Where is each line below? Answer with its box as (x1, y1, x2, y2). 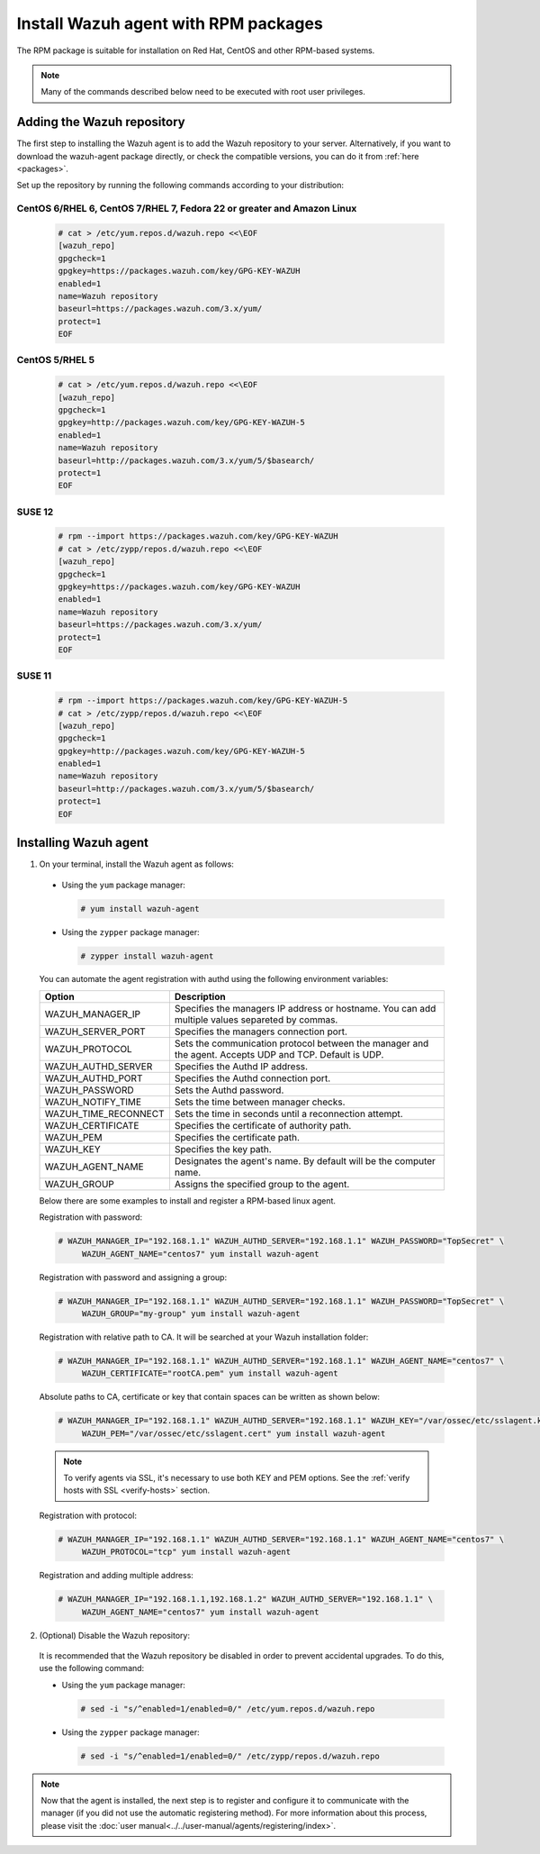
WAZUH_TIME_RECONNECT (44, 1107, 165, 1120)
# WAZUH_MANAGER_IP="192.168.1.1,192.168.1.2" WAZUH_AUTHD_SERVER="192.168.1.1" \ (58, 1595, 434, 1604)
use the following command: (39, 1663, 145, 1674)
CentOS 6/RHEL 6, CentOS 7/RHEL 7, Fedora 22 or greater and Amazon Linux (16, 203, 357, 215)
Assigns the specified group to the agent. (174, 1177, 350, 1190)
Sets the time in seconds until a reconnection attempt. (174, 1107, 404, 1120)
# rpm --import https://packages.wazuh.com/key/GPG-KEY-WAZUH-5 (58, 695, 348, 706)
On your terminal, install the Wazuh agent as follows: (39, 859, 234, 869)
